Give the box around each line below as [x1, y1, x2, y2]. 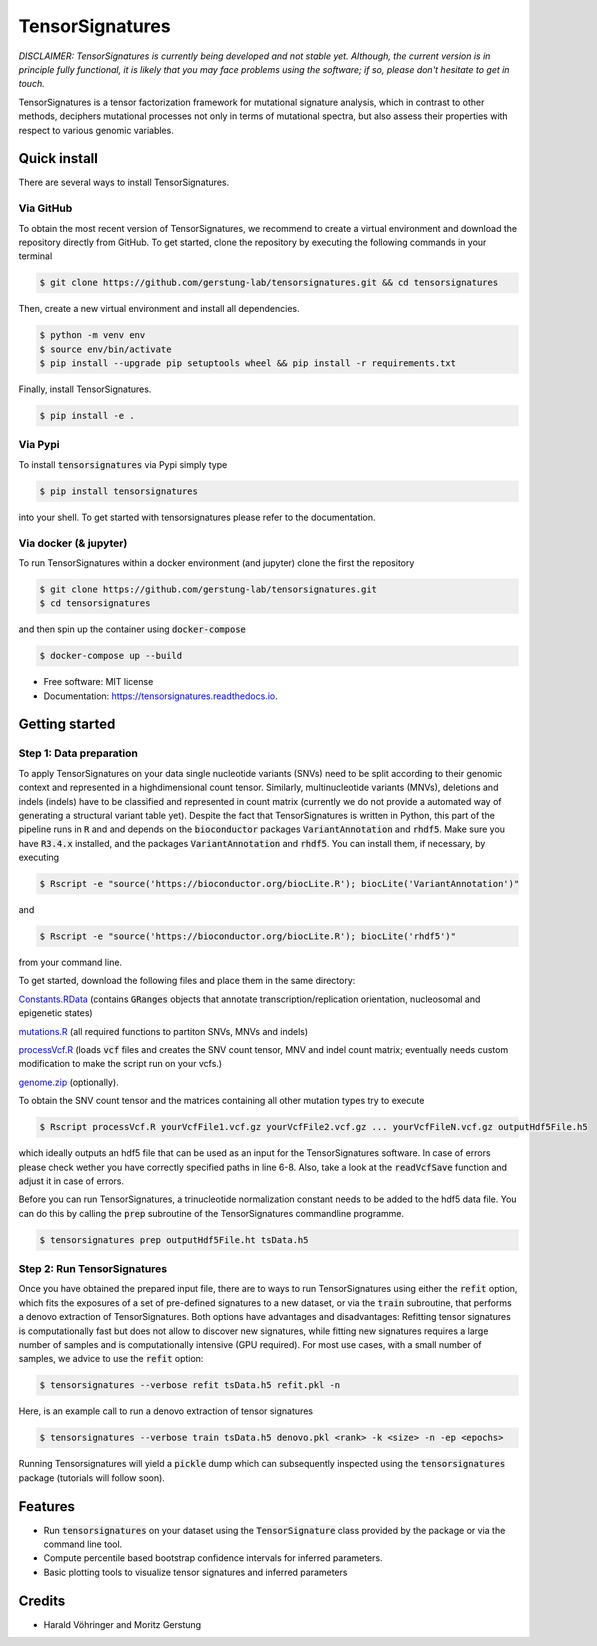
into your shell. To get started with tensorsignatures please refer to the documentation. [18, 511, 376, 523]
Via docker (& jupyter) [18, 536, 128, 550]
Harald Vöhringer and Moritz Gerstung [43, 1618, 202, 1630]
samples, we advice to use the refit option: [18, 1353, 204, 1365]
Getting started [18, 716, 116, 733]
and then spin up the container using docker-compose [18, 623, 247, 635]
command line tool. [43, 1538, 123, 1550]
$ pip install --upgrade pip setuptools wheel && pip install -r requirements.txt [39, 358, 457, 369]
